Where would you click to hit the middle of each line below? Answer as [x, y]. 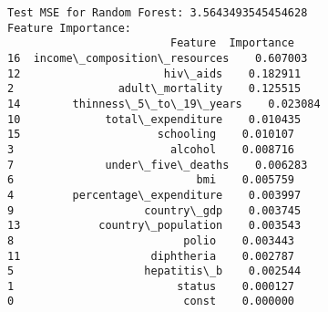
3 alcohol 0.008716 [151, 149]
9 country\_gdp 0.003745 [154, 210]
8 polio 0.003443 [151, 240]
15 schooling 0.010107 [151, 135]
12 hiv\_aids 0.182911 [154, 73]
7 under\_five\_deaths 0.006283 [158, 165]
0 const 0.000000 [151, 302]
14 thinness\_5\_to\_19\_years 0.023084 [164, 104]
